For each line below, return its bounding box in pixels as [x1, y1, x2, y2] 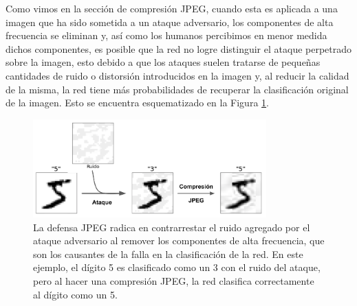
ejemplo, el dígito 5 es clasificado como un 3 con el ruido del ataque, [33, 260, 321, 274]
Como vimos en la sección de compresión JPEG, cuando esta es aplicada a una [6, 1, 338, 15]
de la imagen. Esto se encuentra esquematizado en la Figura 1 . [6, 95, 269, 110]
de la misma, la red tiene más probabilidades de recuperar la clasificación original [6, 82, 349, 96]
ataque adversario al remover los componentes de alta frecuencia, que [33, 233, 325, 248]
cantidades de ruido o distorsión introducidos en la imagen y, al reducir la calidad [6, 68, 349, 82]
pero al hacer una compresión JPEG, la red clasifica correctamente [33, 274, 314, 288]
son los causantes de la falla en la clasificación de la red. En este [33, 246, 303, 261]
